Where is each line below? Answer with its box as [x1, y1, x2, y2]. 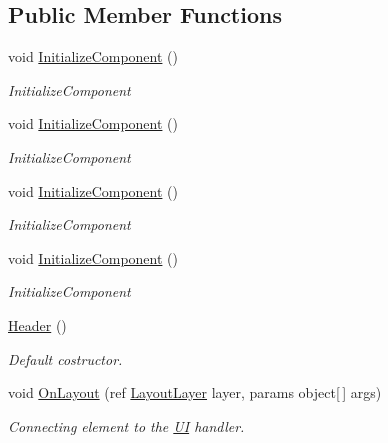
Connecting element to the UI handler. [8, 415, 245, 436]
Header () [8, 314, 67, 335]
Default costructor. [8, 348, 123, 369]
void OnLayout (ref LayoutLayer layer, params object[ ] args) [8, 382, 382, 403]
